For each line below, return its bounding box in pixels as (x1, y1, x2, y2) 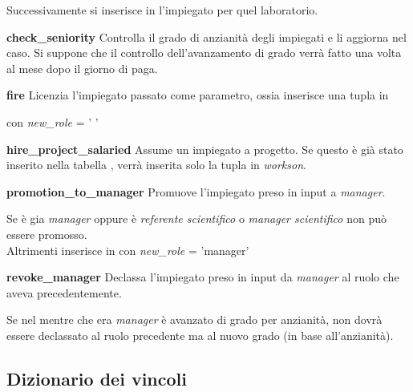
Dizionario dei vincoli (6, 366, 187, 390)
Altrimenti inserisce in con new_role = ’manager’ (6, 241, 249, 258)
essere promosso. (6, 225, 87, 242)
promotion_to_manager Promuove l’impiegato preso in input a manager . (6, 183, 386, 200)
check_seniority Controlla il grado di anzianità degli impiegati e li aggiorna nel (6, 28, 407, 45)
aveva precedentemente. (6, 284, 122, 301)
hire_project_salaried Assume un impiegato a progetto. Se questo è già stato (6, 140, 403, 157)
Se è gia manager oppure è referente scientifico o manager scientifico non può (6, 210, 387, 227)
